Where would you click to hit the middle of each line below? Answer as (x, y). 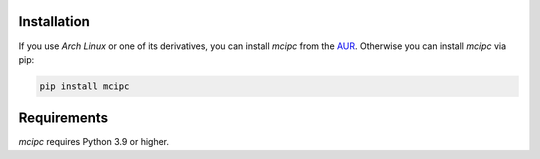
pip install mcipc (84, 86)
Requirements (63, 118)
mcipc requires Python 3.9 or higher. (94, 142)
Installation (54, 21)
